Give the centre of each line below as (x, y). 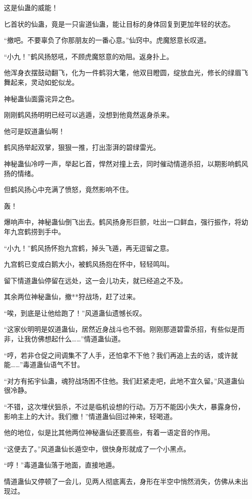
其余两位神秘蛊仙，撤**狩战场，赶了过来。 (72, 297)
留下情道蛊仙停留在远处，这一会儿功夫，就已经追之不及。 (95, 280)
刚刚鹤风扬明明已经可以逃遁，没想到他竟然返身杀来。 (89, 115)
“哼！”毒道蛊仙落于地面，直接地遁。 (62, 465)
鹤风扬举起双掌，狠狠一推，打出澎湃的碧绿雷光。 (82, 147)
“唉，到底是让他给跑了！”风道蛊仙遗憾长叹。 (75, 313)
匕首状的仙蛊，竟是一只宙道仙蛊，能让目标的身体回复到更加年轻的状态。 (119, 24)
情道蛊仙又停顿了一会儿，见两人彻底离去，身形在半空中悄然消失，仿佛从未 (123, 481)
